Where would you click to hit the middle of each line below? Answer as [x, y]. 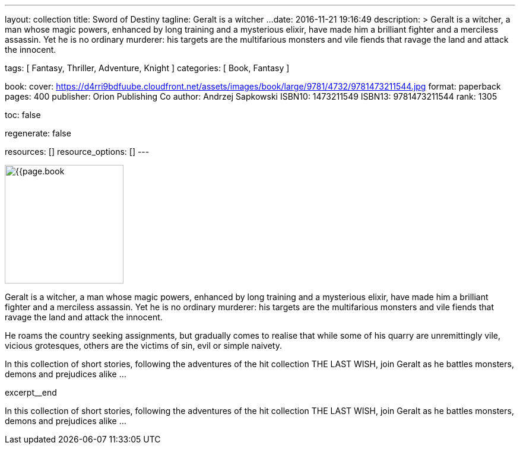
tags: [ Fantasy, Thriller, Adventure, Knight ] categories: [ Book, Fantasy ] [147, 68]
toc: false [23, 115]
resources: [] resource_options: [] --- [77, 152]
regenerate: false [38, 133]
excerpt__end [31, 392]
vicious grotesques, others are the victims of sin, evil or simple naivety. [143, 345]
